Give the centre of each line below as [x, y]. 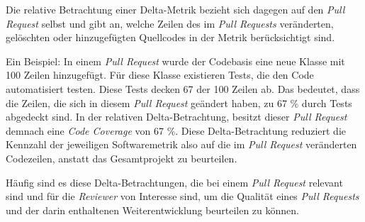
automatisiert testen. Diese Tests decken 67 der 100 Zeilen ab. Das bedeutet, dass [183, 88]
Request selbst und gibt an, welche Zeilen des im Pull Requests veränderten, [170, 23]
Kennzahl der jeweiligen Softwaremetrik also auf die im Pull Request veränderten [181, 144]
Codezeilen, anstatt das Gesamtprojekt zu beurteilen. [122, 158]
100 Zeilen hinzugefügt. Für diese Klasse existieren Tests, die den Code [160, 75]
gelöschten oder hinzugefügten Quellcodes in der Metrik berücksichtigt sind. [170, 37]
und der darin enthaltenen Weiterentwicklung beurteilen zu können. [152, 210]
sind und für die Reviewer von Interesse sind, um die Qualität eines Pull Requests [182, 196]
